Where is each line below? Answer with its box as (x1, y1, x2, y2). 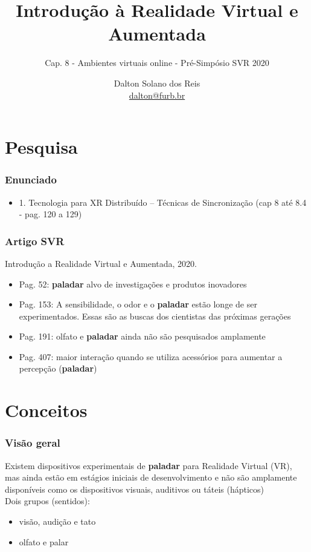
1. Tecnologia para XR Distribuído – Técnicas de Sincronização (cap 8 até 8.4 (19, 195, 307, 208)
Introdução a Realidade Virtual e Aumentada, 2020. (5, 257, 197, 269)
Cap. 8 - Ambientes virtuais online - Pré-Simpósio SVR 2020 (45, 56, 269, 69)
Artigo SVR (5, 233, 65, 248)
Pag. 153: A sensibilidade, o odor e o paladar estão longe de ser (19, 298, 257, 310)
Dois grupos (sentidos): (5, 494, 90, 507)
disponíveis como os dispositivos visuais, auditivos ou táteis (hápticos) (5, 482, 265, 495)
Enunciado (5, 172, 57, 187)
